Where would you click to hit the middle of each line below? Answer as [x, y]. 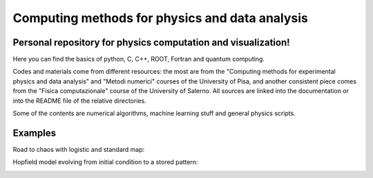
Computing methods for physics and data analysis [161, 18]
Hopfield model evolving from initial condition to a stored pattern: [105, 162]
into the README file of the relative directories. [79, 101]
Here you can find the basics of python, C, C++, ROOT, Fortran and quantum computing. [139, 59]
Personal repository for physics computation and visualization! [151, 42]
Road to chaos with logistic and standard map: [79, 149]
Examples [35, 133]
